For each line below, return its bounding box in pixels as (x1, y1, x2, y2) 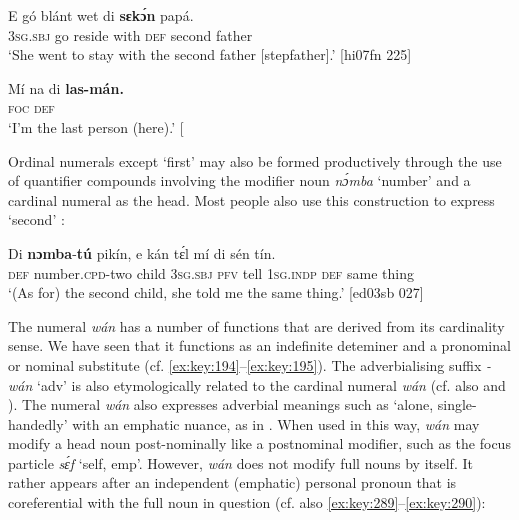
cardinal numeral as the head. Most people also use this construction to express (8, 189, 495, 210)
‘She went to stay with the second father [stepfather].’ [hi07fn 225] (8, 44, 412, 65)
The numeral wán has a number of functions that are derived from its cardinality (8, 315, 505, 336)
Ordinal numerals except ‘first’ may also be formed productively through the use (8, 150, 502, 171)
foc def (8, 97, 55, 118)
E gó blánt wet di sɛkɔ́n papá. (8, 5, 194, 25)
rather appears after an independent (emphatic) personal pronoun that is (8, 472, 457, 493)
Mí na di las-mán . (8, 77, 124, 98)
